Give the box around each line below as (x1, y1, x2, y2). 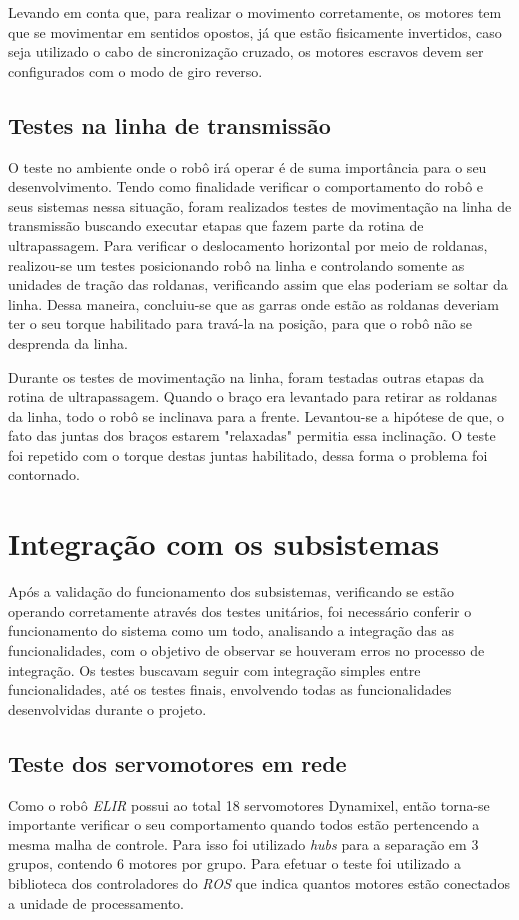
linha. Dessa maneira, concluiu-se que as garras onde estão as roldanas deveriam (8, 293, 499, 314)
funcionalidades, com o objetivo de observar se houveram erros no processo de (8, 639, 485, 660)
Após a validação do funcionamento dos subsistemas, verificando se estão (8, 581, 454, 602)
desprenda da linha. (8, 332, 128, 353)
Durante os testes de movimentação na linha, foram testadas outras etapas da (8, 366, 485, 387)
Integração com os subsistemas (8, 523, 440, 564)
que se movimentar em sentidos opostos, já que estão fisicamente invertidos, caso (8, 21, 502, 42)
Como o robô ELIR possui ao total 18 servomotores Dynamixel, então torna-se (8, 794, 490, 815)
